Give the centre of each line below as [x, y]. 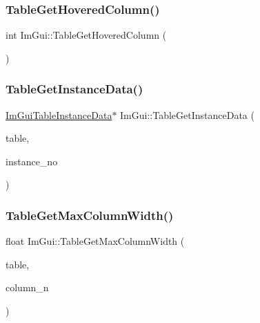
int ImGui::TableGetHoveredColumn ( [86, 35]
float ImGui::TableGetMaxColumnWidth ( [95, 241]
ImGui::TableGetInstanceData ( [187, 114]
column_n [27, 287]
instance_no [32, 161]
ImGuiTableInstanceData [59, 114]
